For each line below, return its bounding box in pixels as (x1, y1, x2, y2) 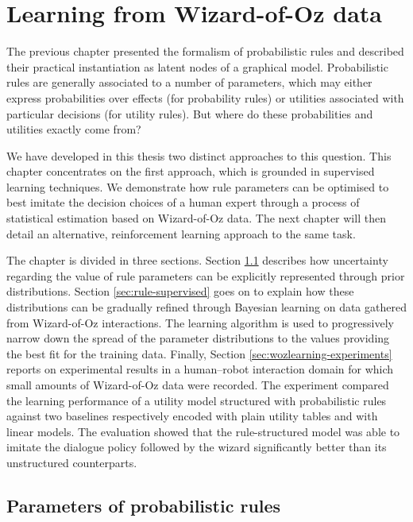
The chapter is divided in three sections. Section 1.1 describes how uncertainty (6, 252, 388, 269)
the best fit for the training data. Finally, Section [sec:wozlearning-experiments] (6, 345, 392, 362)
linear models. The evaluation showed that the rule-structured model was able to (6, 423, 400, 439)
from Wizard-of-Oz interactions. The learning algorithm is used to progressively (6, 314, 394, 331)
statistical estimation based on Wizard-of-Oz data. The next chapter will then (6, 210, 386, 226)
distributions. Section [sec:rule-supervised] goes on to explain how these (6, 283, 354, 300)
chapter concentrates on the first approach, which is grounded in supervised (6, 163, 375, 180)
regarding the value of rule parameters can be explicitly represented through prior (6, 267, 405, 284)
